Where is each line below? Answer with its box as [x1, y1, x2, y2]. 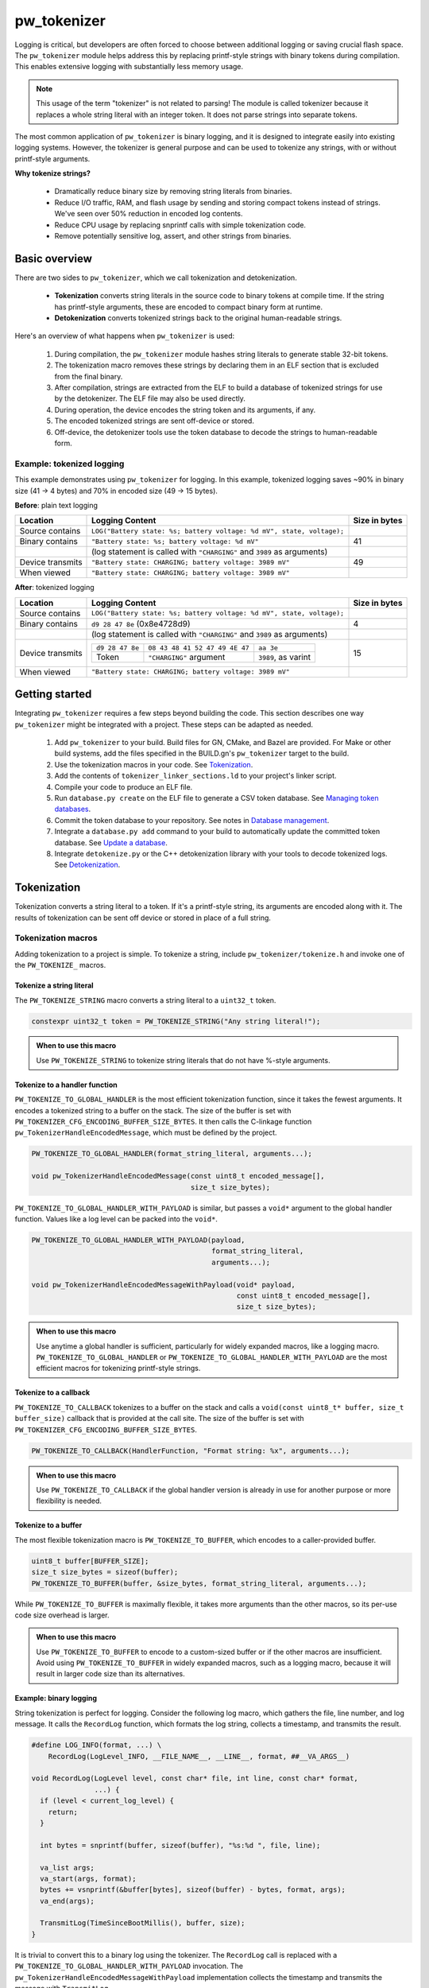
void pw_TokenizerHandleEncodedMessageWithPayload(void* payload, [31, 1280, 296, 1289]
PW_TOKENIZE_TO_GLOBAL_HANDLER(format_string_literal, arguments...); [31, 1149, 313, 1159]
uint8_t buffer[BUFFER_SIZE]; [31, 1556, 149, 1566]
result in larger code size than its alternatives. [36, 1669, 186, 1679]
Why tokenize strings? [14, 169, 91, 178]
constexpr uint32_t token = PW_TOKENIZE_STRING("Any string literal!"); [31, 1016, 321, 1026]
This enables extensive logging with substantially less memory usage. [14, 62, 244, 72]
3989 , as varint [258, 651, 311, 662]
